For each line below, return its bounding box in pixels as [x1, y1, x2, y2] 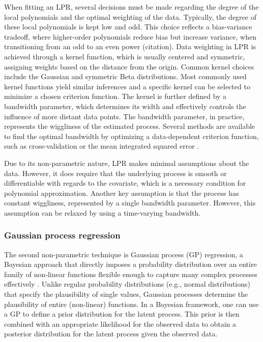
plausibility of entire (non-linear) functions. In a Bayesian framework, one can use [4, 298, 259, 309]
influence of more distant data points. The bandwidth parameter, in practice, [4, 111, 245, 121]
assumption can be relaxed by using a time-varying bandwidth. [4, 207, 201, 218]
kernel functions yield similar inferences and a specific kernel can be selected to [4, 81, 250, 91]
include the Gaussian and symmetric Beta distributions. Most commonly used [4, 71, 247, 82]
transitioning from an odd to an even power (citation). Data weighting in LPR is [4, 41, 256, 52]
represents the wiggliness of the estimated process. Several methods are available [4, 121, 255, 131]
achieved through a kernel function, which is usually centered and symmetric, [4, 51, 245, 61]
